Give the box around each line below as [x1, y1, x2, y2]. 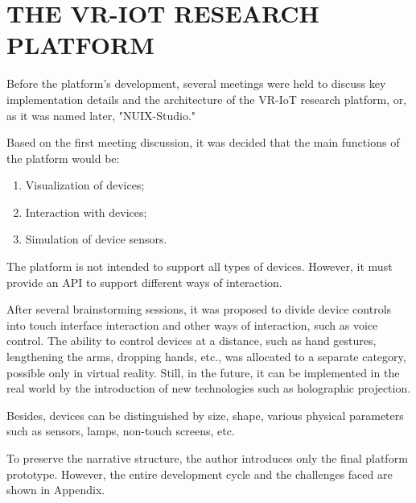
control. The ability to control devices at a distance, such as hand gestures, [6, 332, 377, 349]
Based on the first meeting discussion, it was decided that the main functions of [6, 134, 400, 151]
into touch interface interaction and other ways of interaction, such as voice [6, 316, 378, 333]
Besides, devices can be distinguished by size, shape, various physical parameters [6, 406, 404, 423]
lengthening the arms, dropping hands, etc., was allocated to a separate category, [6, 348, 406, 365]
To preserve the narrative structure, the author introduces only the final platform [6, 450, 408, 466]
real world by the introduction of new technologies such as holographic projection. [6, 380, 411, 397]
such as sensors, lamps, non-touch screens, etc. [6, 422, 235, 439]
